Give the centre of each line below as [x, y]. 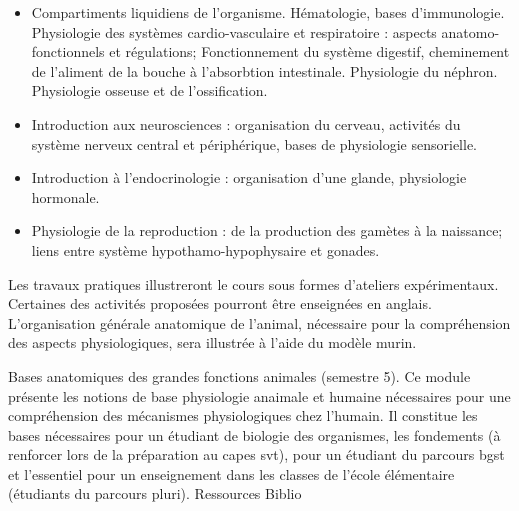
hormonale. [65, 196]
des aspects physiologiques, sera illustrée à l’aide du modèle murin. [212, 342]
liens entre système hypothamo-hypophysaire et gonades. [205, 249]
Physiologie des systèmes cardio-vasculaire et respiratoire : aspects [234, 31]
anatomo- [470, 31]
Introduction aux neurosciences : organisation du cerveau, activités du [246, 123]
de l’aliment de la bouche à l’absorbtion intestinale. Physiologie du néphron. [264, 70]
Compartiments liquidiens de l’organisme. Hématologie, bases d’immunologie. [268, 12]
